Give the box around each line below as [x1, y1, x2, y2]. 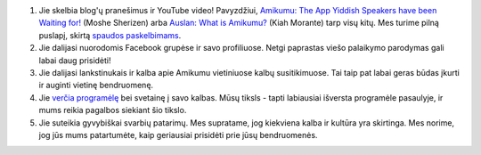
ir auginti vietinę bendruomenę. [38, 80, 154, 91]
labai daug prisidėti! [38, 54, 111, 66]
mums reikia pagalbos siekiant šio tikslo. [38, 105, 187, 116]
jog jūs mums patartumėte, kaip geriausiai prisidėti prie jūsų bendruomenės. [38, 129, 318, 140]
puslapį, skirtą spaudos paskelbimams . [38, 29, 182, 40]
